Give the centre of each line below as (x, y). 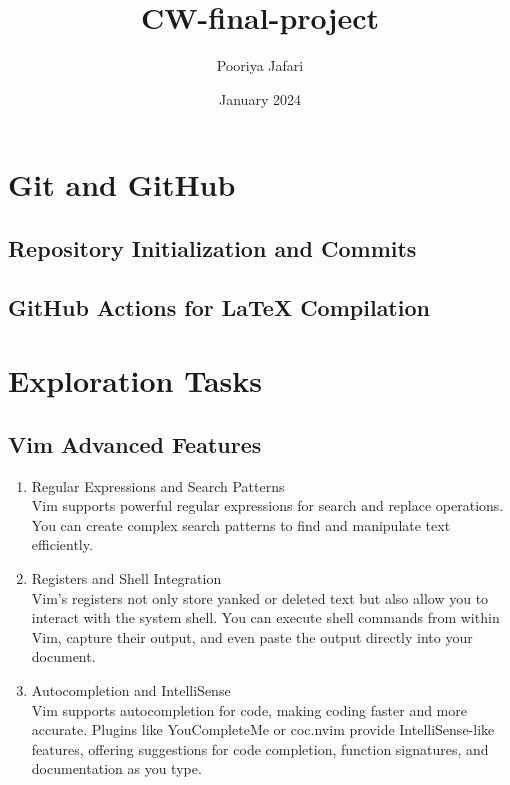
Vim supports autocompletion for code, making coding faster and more (249, 709)
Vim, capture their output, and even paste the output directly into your (252, 636)
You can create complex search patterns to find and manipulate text (241, 524)
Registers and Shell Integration (126, 578)
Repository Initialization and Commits (212, 247)
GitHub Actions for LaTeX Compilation (219, 306)
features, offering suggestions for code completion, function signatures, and (260, 748)
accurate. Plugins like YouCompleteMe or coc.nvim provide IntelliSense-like (263, 729)
